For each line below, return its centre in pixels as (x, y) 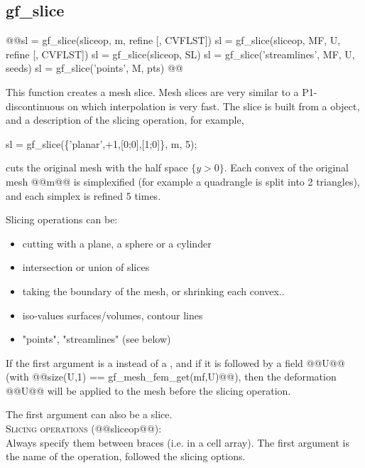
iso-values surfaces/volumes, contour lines (113, 315)
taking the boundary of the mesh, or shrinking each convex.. (153, 291)
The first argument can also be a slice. (89, 414)
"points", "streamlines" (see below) (97, 339)
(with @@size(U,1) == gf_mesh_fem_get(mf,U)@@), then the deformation (171, 377)
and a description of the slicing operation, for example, (125, 120)
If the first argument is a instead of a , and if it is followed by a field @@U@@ (175, 362)
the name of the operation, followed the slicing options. (126, 456)
